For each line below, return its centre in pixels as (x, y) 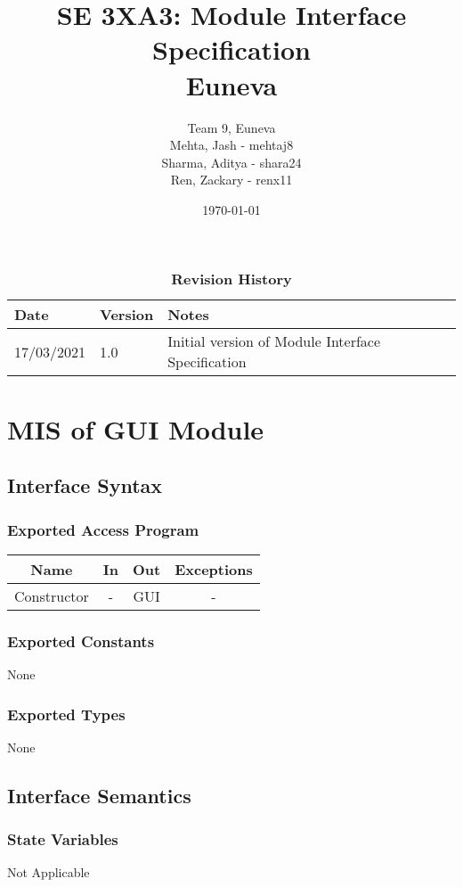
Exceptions (214, 569)
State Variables (63, 839)
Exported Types (66, 714)
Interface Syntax (85, 485)
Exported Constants (81, 641)
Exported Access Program (103, 529)
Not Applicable (49, 872)
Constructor (52, 595)
